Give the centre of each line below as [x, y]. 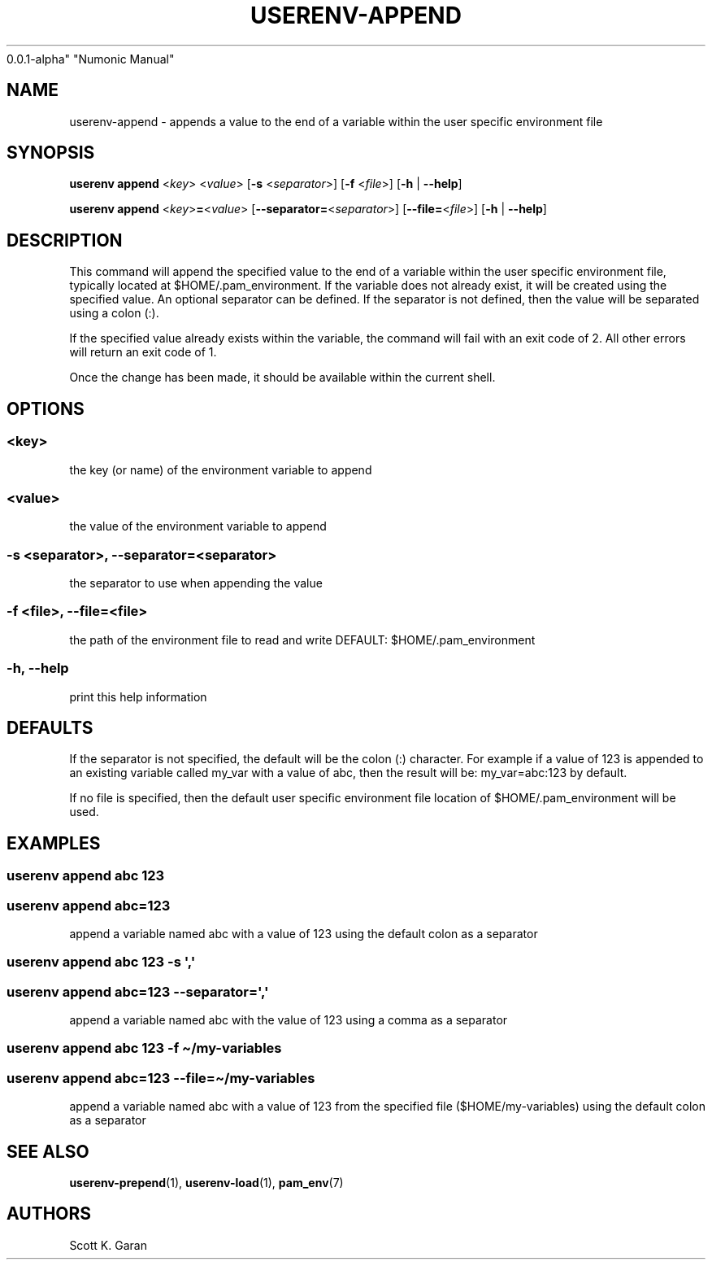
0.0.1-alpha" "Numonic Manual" [91, 59]
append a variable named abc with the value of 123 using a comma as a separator [289, 1020]
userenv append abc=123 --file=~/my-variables [161, 1078]
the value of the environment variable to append [198, 526]
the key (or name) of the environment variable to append [221, 469]
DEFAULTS [50, 727]
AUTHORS [49, 1214]
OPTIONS [46, 408]
